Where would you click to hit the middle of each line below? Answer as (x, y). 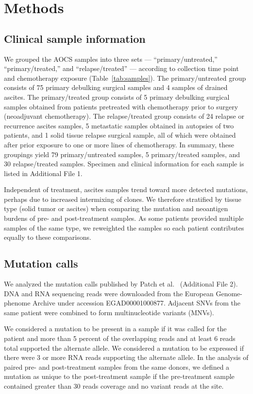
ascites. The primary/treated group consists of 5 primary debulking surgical (117, 97)
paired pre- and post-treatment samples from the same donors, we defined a (117, 367)
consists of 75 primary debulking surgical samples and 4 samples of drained (116, 87)
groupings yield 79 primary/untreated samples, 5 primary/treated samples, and (122, 154)
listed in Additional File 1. (43, 173)
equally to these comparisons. (48, 237)
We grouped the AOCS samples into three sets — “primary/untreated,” (111, 59)
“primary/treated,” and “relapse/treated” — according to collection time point (121, 68)
